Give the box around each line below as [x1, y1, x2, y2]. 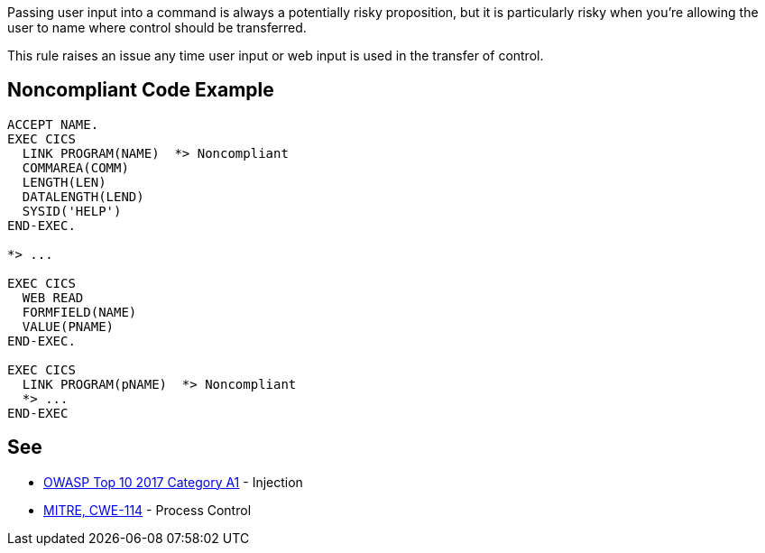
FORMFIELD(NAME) [22, 304, 137, 319]
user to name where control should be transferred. [7, 20, 307, 35]
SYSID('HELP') [22, 203, 122, 218]
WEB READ [22, 290, 84, 305]
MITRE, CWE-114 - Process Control [43, 502, 252, 518]
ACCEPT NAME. [7, 116, 99, 132]
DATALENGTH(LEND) [22, 189, 144, 204]
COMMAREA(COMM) [22, 160, 129, 175]
